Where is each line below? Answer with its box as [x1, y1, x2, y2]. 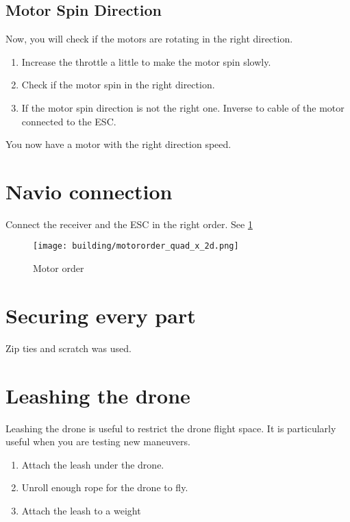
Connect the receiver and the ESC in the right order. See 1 [5, 216, 253, 231]
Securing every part [5, 301, 196, 329]
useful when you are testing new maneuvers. [5, 434, 190, 449]
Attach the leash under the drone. [21, 457, 164, 471]
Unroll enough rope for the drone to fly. [21, 480, 188, 495]
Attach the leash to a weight [21, 503, 141, 517]
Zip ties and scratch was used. [5, 340, 132, 355]
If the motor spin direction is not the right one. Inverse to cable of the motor [21, 100, 345, 114]
